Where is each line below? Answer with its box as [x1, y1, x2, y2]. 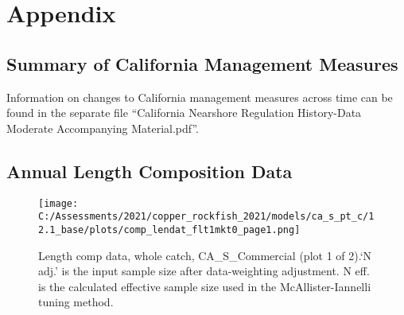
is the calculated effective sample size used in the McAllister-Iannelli [38, 278, 371, 294]
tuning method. [38, 294, 114, 310]
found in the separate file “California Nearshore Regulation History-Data [6, 104, 362, 121]
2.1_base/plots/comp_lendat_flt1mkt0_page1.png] [38, 224, 301, 235]
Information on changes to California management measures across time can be [6, 88, 393, 105]
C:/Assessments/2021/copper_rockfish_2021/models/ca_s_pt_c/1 [38, 211, 375, 223]
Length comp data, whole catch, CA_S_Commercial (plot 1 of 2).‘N [38, 247, 372, 263]
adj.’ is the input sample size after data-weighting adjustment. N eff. [38, 262, 370, 279]
